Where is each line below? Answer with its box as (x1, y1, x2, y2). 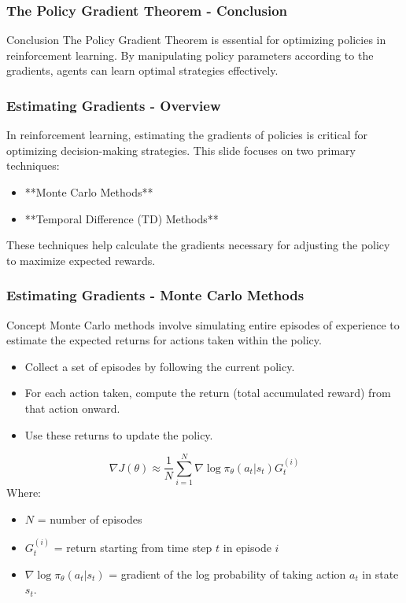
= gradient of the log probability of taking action (109, 565, 346, 582)
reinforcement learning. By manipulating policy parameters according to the (6, 46, 374, 63)
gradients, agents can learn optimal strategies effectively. (6, 62, 279, 79)
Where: (6, 484, 41, 501)
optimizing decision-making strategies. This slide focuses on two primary (6, 142, 356, 158)
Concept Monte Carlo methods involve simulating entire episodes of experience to (6, 316, 400, 333)
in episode (223, 539, 271, 556)
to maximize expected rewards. (6, 252, 156, 268)
